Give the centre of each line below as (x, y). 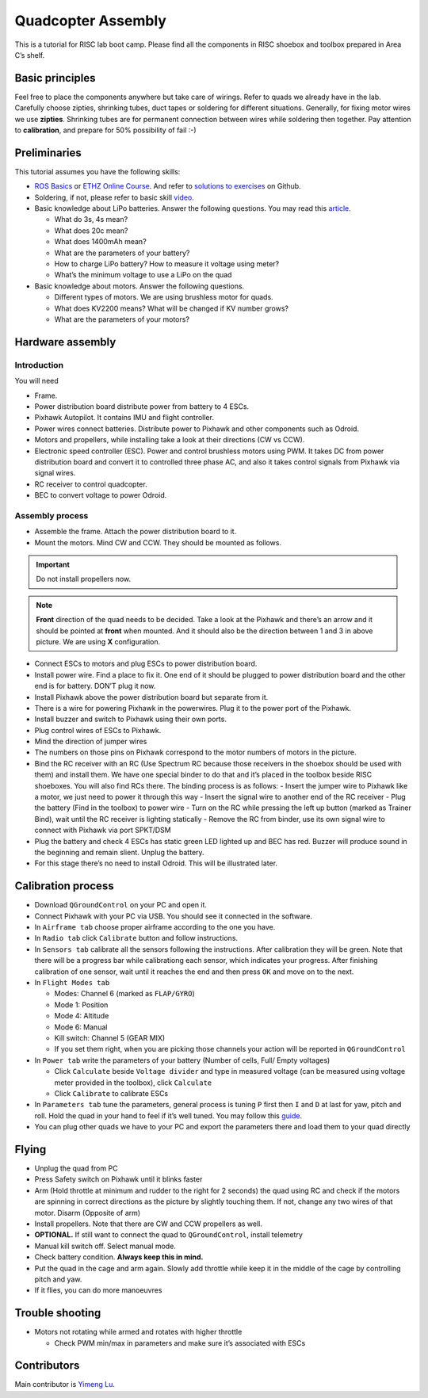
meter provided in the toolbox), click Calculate (133, 1083)
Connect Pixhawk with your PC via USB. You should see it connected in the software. (174, 916)
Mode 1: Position (81, 1005)
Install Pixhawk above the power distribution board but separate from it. (151, 697)
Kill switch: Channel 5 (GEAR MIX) (110, 1037)
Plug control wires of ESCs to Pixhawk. (98, 730)
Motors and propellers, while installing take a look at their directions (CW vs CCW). (170, 440)
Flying (31, 1149)
